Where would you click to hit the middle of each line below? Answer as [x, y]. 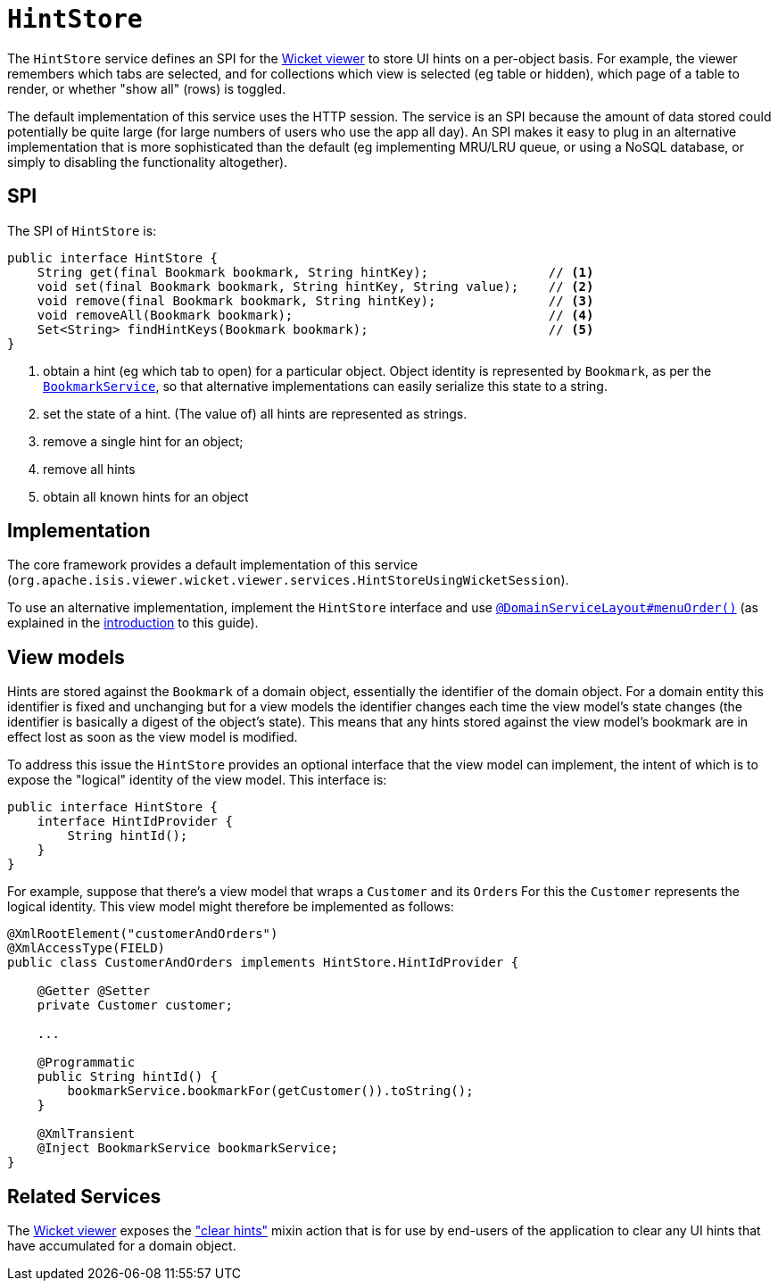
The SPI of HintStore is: [82, 230]
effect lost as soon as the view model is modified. [153, 737]
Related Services [84, 1196]
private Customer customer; [135, 1005]
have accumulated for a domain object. [122, 1246]
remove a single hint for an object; [143, 441]
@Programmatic [86, 1063]
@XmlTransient [86, 1134]
